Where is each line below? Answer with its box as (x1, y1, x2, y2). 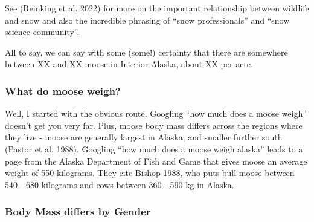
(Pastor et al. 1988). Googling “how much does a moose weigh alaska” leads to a (5, 142, 303, 155)
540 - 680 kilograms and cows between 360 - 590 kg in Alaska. (5, 178, 234, 191)
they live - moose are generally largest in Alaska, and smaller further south (5, 131, 283, 143)
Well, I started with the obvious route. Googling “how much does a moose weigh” (5, 107, 307, 120)
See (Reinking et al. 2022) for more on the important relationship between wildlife (5, 2, 309, 14)
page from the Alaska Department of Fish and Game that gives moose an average (5, 154, 307, 167)
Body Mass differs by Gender (5, 204, 151, 219)
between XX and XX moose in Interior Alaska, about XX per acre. (5, 57, 253, 70)
